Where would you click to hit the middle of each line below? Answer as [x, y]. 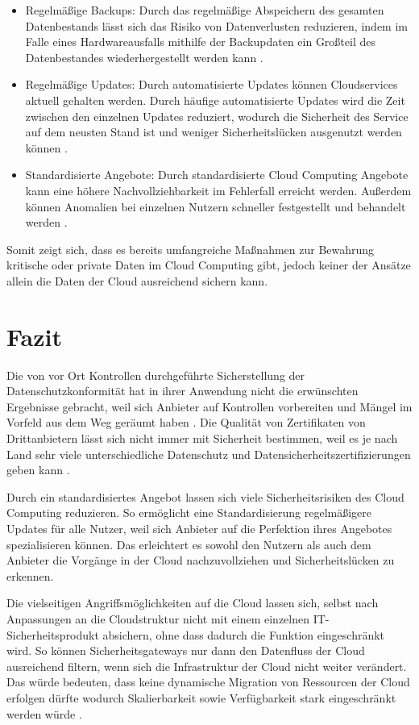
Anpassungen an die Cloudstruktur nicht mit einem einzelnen [158, 618]
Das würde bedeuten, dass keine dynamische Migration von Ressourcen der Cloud [208, 682]
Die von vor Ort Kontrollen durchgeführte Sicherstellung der [156, 375]
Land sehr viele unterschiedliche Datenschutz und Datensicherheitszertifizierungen [209, 454]
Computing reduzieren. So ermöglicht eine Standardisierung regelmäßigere [189, 512]
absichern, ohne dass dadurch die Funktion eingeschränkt [244, 634]
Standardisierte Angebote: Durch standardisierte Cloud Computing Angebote [217, 175]
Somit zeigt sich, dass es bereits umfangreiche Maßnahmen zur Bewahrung [191, 249]
